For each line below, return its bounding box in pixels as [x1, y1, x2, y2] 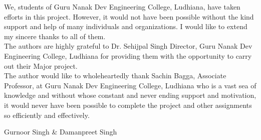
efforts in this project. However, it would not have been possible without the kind [4, 11, 254, 22]
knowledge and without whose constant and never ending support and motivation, [4, 90, 256, 100]
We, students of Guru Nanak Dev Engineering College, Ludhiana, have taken [4, 2, 240, 12]
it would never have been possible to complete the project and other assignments [4, 99, 252, 110]
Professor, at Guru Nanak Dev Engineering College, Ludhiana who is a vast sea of [4, 80, 256, 90]
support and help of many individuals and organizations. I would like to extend [4, 21, 247, 32]
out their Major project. [4, 60, 78, 71]
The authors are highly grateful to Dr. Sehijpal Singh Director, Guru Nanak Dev [4, 41, 252, 51]
